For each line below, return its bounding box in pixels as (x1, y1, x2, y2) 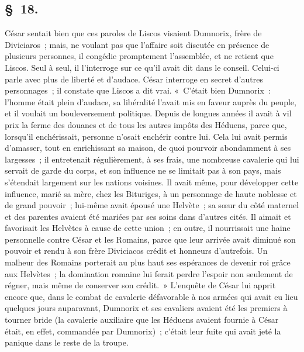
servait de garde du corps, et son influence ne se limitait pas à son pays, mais (5, 164, 281, 177)
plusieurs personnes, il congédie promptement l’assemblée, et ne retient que (5, 50, 274, 62)
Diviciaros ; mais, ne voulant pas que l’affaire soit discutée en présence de (5, 38, 270, 50)
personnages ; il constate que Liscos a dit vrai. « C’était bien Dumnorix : (5, 84, 271, 96)
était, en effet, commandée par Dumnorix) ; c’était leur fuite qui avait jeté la (5, 325, 281, 337)
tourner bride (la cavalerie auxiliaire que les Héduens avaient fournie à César (5, 313, 279, 326)
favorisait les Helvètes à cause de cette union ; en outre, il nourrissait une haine (5, 222, 291, 234)
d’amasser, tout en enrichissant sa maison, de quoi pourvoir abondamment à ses (5, 142, 291, 154)
